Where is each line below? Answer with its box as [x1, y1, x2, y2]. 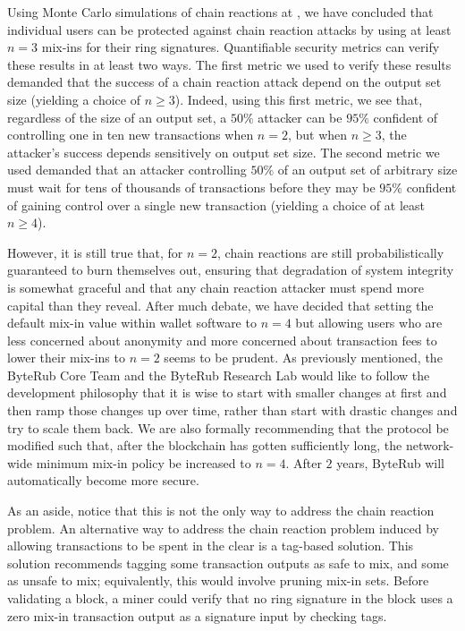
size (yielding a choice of [7, 90, 141, 108]
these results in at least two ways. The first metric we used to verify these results [7, 55, 452, 73]
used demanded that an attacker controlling [7, 160, 247, 179]
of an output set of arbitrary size [277, 160, 458, 179]
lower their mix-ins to [7, 348, 125, 367]
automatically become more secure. [7, 471, 199, 490]
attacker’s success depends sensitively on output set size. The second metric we [7, 142, 440, 161]
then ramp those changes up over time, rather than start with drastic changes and [7, 401, 458, 420]
